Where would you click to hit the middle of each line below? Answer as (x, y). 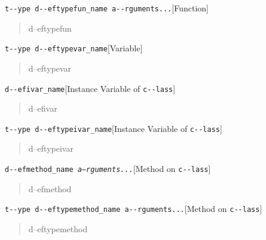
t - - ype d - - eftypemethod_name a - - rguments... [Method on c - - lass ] (134, 209)
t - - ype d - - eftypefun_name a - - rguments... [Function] (107, 8)
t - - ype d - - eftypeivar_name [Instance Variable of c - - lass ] (114, 128)
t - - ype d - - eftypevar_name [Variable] (74, 48)
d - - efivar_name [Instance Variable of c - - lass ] (90, 88)
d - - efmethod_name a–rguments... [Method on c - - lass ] (108, 168)
